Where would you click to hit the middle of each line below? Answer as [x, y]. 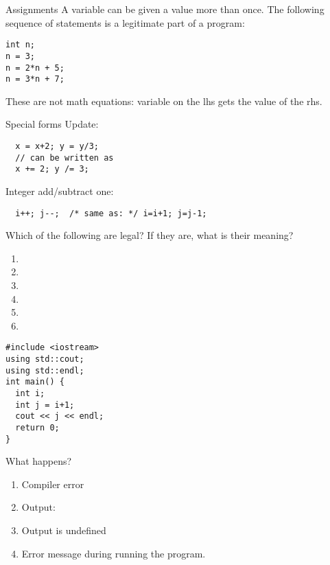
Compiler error [53, 484]
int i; [30, 393]
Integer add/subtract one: [60, 191]
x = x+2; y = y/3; [57, 146]
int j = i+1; [45, 405]
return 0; [37, 427]
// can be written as [64, 158]
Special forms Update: [52, 124]
